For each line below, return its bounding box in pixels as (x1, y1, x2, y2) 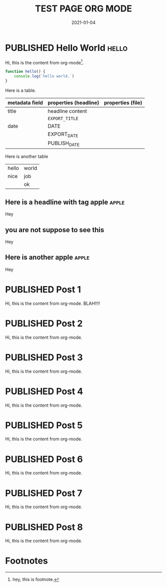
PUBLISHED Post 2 (5, 317, 83, 329)
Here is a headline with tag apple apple (5, 198, 125, 206)
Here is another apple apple (5, 253, 90, 262)
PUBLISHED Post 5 (5, 420, 83, 431)
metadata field (7, 99, 43, 106)
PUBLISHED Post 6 (5, 453, 83, 465)
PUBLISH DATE (48, 140, 80, 147)
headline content (48, 108, 87, 115)
